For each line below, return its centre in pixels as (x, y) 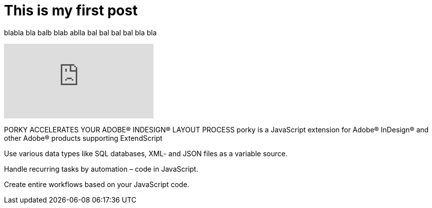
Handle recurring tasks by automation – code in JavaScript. (101, 169)
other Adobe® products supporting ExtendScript (83, 138)
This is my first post (71, 10)
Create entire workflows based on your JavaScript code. (97, 184)
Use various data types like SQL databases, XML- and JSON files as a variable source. (146, 153)
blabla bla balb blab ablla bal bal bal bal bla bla (80, 32)
